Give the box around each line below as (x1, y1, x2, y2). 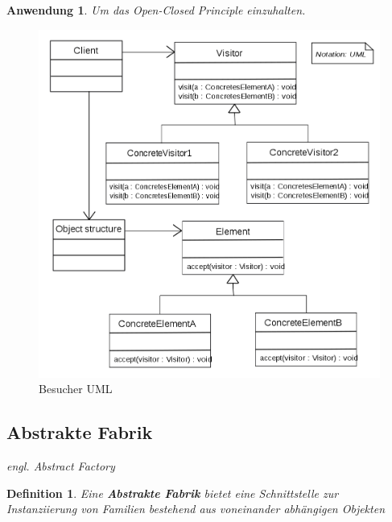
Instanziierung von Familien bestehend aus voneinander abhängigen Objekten (6, 500, 386, 517)
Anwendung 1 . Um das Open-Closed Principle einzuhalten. (6, 2, 306, 18)
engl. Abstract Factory (6, 458, 115, 474)
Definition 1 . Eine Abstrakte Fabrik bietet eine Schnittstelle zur (6, 484, 339, 501)
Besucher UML (39, 380, 113, 397)
